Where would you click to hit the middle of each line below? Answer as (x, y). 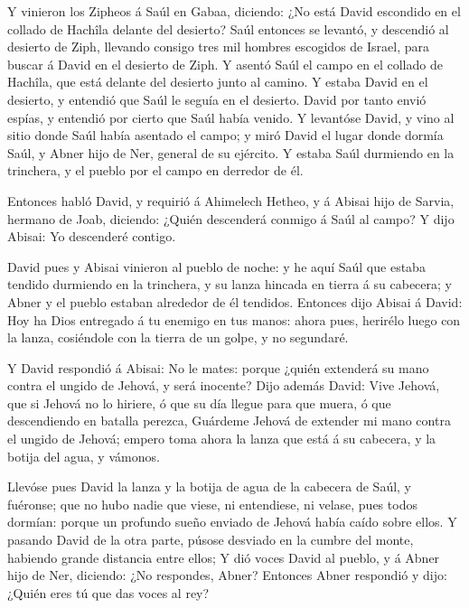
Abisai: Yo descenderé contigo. (92, 236)
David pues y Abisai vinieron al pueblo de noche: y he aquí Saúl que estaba (216, 266)
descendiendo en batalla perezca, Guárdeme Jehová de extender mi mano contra (229, 421)
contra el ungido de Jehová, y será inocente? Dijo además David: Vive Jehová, (224, 385)
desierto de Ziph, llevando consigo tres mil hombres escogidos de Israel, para (218, 47)
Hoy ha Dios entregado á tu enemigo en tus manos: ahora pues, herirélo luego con (234, 319)
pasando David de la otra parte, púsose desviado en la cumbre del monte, (211, 540)
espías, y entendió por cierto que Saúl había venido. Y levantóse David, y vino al (231, 117)
